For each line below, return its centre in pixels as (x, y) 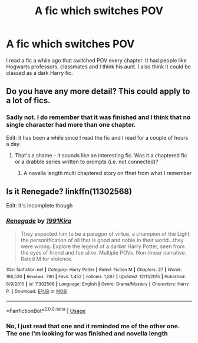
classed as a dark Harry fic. (39, 72)
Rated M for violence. (47, 259)
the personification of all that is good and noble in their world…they (102, 240)
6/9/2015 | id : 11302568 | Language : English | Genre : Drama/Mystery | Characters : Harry (98, 284)
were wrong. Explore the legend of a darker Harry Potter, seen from (103, 246)
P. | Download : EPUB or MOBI (37, 291)
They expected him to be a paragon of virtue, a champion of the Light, (106, 233)
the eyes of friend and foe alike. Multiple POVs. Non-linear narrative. (103, 252)
